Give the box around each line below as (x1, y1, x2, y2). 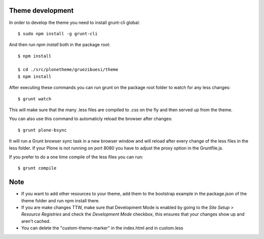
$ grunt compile (18, 166, 57, 171)
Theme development (9, 6, 74, 15)
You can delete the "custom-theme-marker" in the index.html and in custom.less (21, 225, 183, 231)
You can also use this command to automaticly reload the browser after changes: (9, 116, 173, 122)
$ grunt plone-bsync (18, 127, 67, 133)
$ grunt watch (18, 96, 51, 101)
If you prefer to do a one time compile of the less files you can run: (9, 154, 144, 160)
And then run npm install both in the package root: (9, 42, 110, 48)
